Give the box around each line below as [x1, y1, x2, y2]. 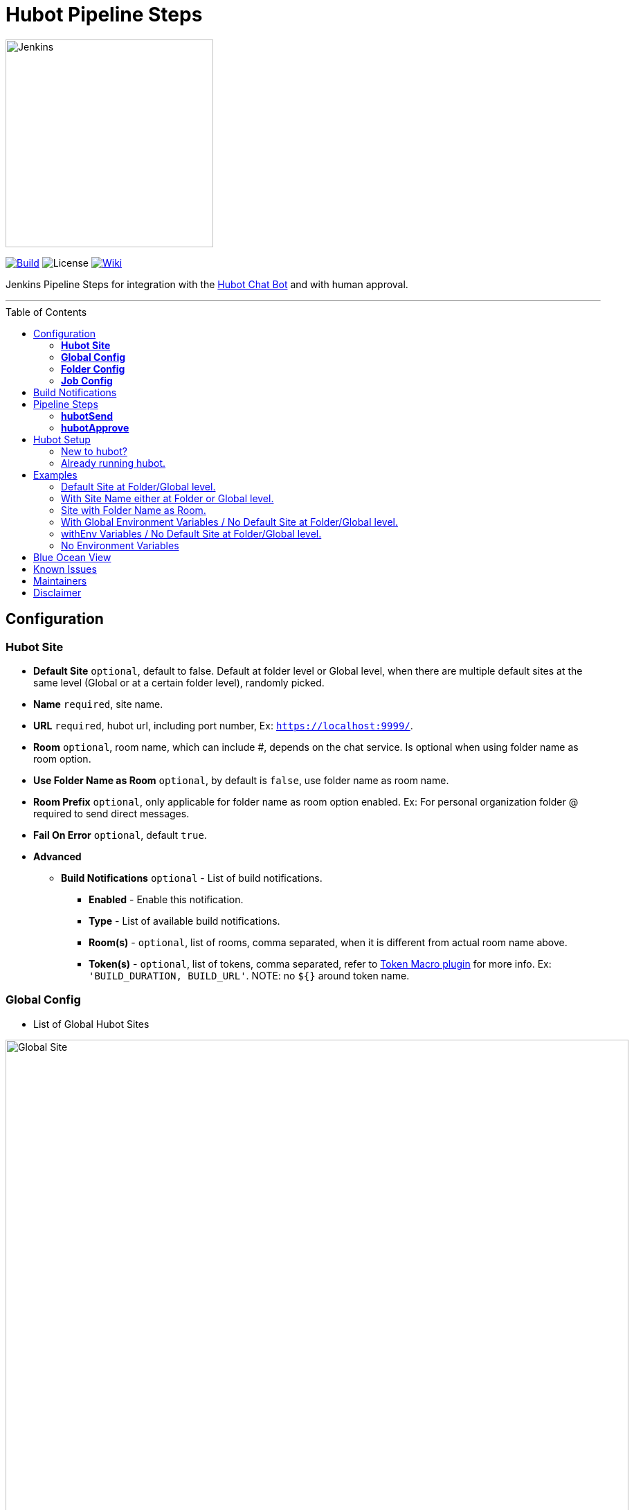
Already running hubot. [61, 456, 166, 469]
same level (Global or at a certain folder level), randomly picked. [33, 676, 325, 689]
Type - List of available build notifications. [89, 914, 280, 927]
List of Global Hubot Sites [33, 1018, 150, 1030]
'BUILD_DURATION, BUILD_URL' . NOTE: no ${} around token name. [89, 969, 410, 981]
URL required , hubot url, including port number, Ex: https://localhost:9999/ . [33, 719, 413, 731]
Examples [33, 468, 78, 481]
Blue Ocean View [33, 551, 111, 563]
